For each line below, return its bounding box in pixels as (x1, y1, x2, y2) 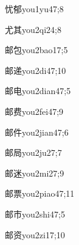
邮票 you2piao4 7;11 (5, 187, 75, 200)
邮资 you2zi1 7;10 (5, 228, 65, 241)
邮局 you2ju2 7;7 (5, 146, 62, 159)
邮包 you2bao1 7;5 (5, 43, 68, 56)
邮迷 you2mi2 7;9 (5, 166, 64, 179)
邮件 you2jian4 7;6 (5, 125, 69, 138)
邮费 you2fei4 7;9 (5, 104, 64, 117)
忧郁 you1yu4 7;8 (5, 2, 64, 15)
